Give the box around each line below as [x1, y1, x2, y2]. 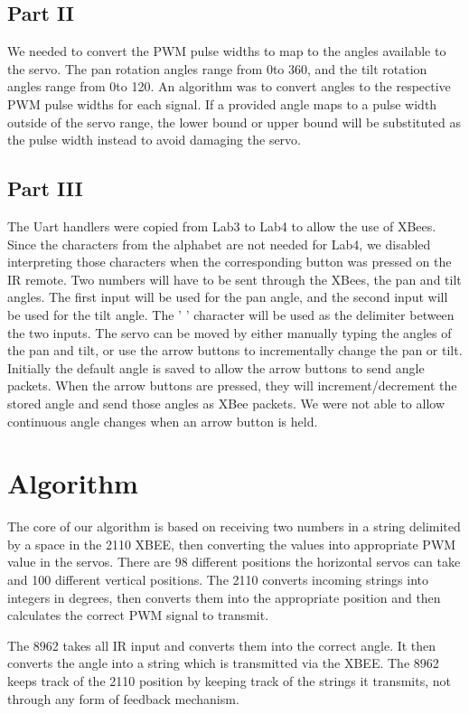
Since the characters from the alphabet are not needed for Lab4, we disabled [7, 234, 431, 253]
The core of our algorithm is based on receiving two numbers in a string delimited [7, 517, 461, 536]
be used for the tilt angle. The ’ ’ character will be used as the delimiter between [7, 305, 455, 324]
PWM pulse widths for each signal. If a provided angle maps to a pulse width [7, 94, 437, 113]
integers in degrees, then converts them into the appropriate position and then [7, 587, 441, 606]
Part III [7, 174, 83, 202]
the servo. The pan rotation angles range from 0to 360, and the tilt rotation [7, 59, 427, 78]
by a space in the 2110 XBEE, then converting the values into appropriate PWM [7, 534, 456, 553]
